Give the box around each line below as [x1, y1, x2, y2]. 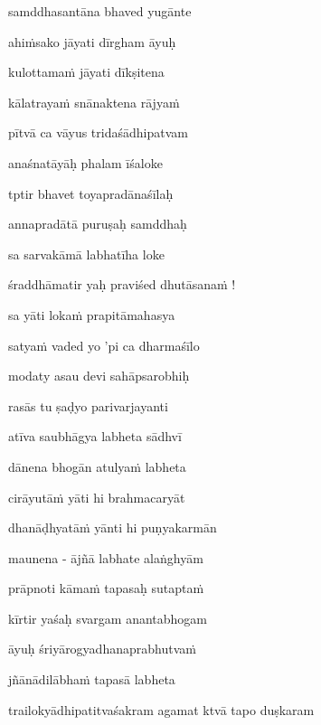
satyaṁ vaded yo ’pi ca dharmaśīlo [8, 335, 200, 354]
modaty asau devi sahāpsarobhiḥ [8, 366, 190, 385]
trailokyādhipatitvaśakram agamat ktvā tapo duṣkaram [8, 700, 315, 719]
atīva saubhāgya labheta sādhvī [8, 427, 182, 446]
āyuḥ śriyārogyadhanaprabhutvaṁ [8, 639, 196, 658]
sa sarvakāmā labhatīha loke [8, 244, 165, 263]
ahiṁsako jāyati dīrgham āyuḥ [8, 32, 176, 51]
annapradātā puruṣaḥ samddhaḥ [8, 214, 187, 233]
